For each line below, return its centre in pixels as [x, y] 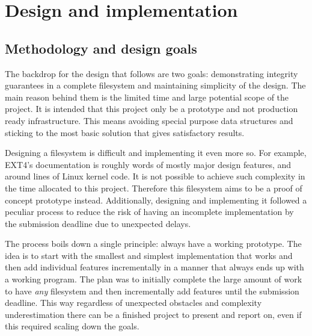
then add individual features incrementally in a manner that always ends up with [154, 267]
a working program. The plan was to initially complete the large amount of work [154, 279]
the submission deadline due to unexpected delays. [98, 223]
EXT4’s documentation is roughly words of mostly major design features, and [148, 164]
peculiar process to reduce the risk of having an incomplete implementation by [149, 212]
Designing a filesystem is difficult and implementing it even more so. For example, [156, 153]
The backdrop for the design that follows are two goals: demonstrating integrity [151, 73]
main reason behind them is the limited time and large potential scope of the [147, 97]
